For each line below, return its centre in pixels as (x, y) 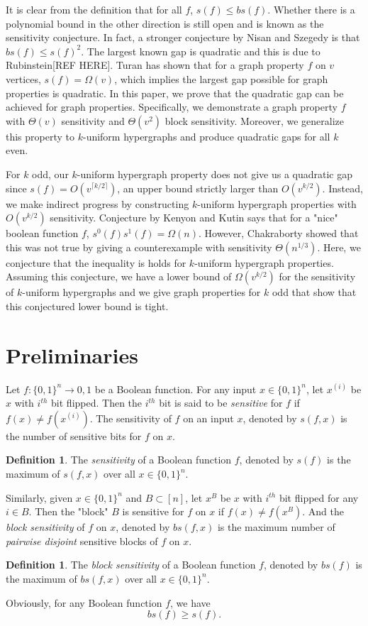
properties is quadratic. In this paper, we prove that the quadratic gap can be (175, 93)
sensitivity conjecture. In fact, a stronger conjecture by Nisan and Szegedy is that (183, 37)
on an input (208, 418)
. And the (323, 511)
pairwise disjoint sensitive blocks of (82, 540)
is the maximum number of (276, 527)
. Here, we (339, 247)
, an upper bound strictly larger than (198, 188)
